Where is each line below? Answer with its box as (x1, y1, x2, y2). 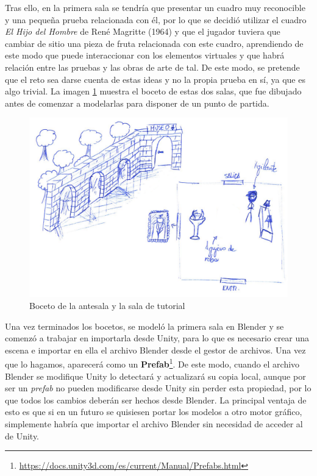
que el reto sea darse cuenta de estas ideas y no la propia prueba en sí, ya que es (5, 73, 305, 85)
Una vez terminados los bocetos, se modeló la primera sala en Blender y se (5, 319, 284, 332)
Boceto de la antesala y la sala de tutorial (29, 299, 185, 311)
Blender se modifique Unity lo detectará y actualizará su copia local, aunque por (5, 369, 306, 382)
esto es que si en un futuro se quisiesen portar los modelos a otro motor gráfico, (5, 405, 302, 418)
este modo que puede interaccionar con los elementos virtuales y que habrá (5, 49, 285, 62)
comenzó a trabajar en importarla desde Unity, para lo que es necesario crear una (5, 332, 310, 344)
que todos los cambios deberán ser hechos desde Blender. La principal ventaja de (5, 393, 307, 406)
